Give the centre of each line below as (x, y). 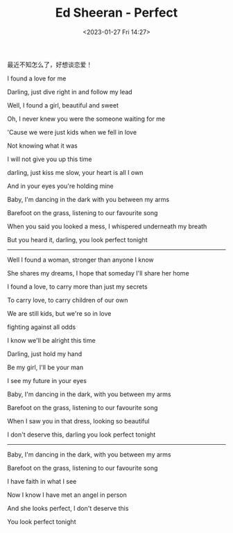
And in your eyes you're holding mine (60, 186)
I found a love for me (37, 78)
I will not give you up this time (50, 159)
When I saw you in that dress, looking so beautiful (78, 421)
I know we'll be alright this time (51, 340)
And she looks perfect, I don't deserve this (68, 508)
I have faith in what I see (42, 481)
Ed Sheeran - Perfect (116, 13)
